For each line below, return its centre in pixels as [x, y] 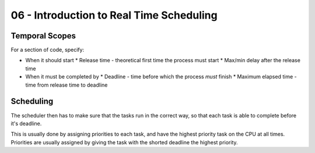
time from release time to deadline [66, 85]
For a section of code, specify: [48, 50]
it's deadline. [26, 123]
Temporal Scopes [43, 36]
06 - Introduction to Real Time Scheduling [114, 15]
